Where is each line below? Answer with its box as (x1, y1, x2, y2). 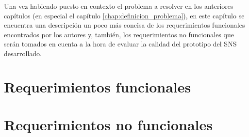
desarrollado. (4, 48, 42, 58)
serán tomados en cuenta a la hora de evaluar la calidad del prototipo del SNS (4, 39, 237, 49)
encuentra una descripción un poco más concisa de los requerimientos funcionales (4, 20, 245, 30)
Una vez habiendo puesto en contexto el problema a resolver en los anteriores (4, 1, 233, 11)
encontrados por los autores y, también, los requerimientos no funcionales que (4, 29, 234, 39)
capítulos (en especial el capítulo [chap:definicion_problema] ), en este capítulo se (4, 10, 245, 20)
